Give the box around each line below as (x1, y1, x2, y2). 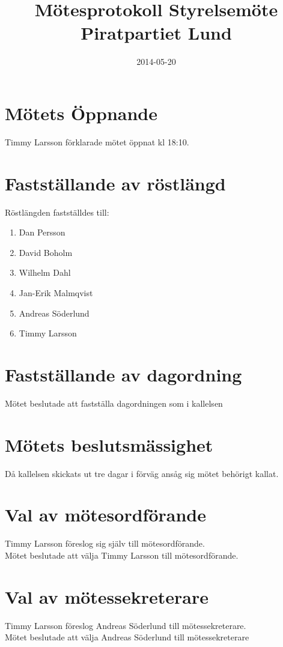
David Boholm (19, 246, 73, 258)
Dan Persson (19, 226, 65, 238)
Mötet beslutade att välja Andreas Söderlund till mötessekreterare (5, 631, 249, 643)
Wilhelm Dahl (19, 266, 71, 279)
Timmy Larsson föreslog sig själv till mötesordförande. (5, 537, 205, 550)
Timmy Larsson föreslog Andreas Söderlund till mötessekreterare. (5, 619, 246, 631)
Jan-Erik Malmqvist (19, 286, 93, 299)
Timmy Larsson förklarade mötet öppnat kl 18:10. (5, 135, 189, 148)
